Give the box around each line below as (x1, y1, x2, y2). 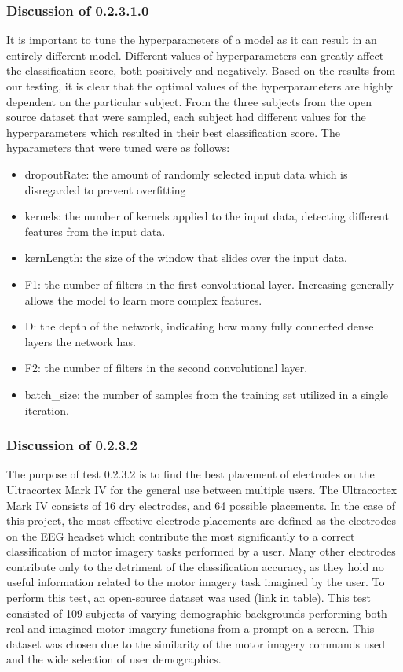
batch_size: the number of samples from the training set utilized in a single (24, 386, 388, 402)
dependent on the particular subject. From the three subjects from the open (6, 93, 372, 109)
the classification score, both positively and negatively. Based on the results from (6, 62, 396, 79)
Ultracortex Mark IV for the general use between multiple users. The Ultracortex (6, 481, 398, 497)
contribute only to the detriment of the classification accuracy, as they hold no (6, 558, 384, 574)
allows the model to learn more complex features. (24, 291, 262, 308)
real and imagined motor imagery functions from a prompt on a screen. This (6, 620, 375, 637)
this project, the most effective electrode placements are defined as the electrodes (6, 512, 396, 529)
